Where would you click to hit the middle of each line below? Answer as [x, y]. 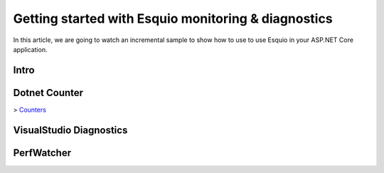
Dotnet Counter [48, 93]
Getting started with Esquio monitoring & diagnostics [173, 19]
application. [30, 49]
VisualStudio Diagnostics [70, 130]
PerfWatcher [42, 153]
